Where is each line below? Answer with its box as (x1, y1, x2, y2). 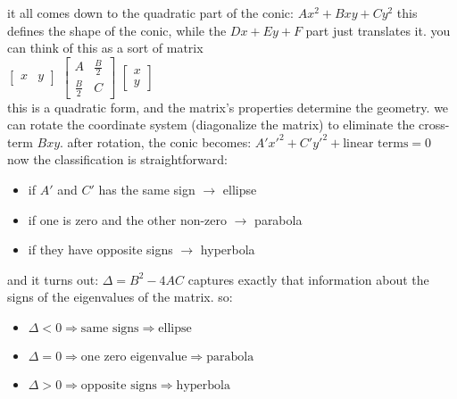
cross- (419, 115, 450, 134)
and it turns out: (7, 270, 99, 288)
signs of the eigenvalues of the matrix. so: (7, 287, 233, 306)
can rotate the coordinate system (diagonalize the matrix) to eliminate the (7, 115, 415, 134)
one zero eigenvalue (80, 350, 187, 363)
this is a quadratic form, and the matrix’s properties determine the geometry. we (7, 97, 449, 116)
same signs (80, 321, 139, 335)
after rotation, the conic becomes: (67, 132, 252, 151)
